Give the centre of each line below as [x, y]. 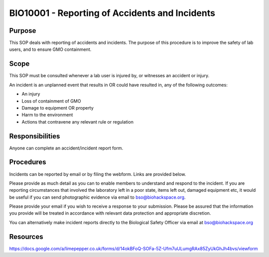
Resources [26, 237]
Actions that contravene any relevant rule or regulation [78, 122]
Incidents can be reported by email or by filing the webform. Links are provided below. [98, 174]
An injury [31, 94]
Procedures [28, 162]
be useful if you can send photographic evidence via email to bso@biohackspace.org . [97, 197]
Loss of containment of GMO [51, 101]
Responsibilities [35, 136]
